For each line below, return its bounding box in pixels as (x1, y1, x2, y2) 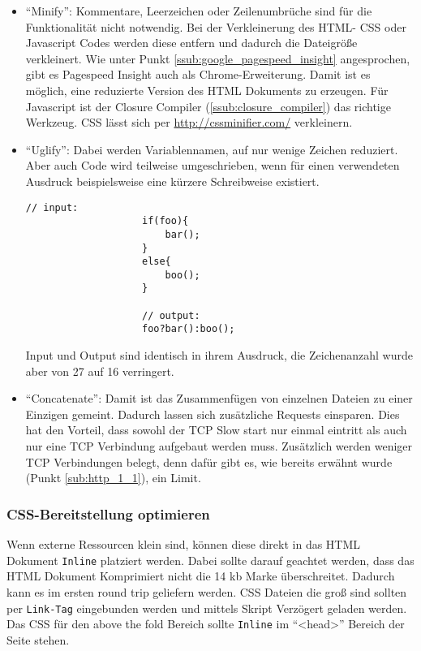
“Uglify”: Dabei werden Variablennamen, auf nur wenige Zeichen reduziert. (25, 140, 398, 157)
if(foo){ (141, 215, 189, 227)
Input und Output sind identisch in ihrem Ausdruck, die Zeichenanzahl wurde (25, 347, 413, 364)
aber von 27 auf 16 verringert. (25, 362, 174, 379)
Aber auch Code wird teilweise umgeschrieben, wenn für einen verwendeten (25, 157, 400, 174)
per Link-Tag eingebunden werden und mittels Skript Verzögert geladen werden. (6, 599, 407, 616)
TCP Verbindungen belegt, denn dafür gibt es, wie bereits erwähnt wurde (25, 453, 393, 470)
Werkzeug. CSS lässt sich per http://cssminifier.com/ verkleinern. (25, 114, 353, 131)
